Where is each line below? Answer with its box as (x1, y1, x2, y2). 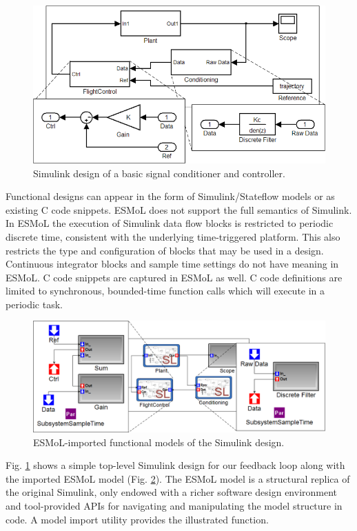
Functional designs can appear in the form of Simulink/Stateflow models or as (6, 189, 335, 203)
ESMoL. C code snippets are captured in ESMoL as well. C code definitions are (6, 270, 343, 284)
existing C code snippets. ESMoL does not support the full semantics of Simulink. (6, 202, 352, 217)
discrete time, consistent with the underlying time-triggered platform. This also (6, 229, 340, 243)
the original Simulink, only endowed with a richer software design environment (6, 485, 338, 499)
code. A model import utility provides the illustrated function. (6, 512, 269, 526)
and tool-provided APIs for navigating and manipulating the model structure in (6, 498, 343, 512)
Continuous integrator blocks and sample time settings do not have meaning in (6, 257, 339, 271)
